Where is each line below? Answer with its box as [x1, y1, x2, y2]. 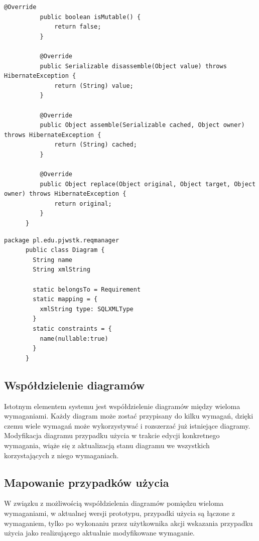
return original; [54, 200, 112, 207]
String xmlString [33, 266, 90, 274]
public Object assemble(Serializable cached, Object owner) [40, 121, 245, 129]
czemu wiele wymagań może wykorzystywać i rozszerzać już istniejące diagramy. [4, 420, 250, 431]
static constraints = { [33, 325, 112, 332]
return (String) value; [54, 82, 134, 89]
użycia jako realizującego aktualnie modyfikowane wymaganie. [4, 527, 195, 538]
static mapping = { [33, 296, 98, 303]
